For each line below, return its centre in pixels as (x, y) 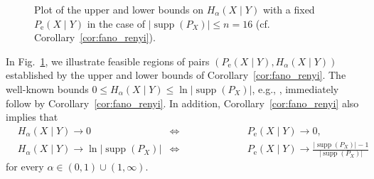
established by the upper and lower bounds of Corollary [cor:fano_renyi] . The (176, 75)
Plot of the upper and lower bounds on (119, 9)
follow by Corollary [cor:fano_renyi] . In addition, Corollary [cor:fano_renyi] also (182, 103)
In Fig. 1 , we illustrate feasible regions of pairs (108, 61)
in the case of (116, 23)
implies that (32, 117)
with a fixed (289, 9)
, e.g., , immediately (295, 88)
